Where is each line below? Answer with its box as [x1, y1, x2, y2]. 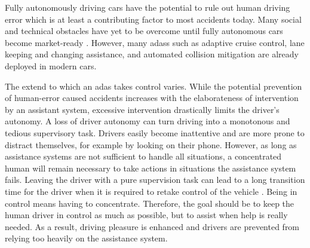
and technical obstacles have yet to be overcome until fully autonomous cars [5, 25, 283, 37]
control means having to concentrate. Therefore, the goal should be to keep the [5, 197, 294, 209]
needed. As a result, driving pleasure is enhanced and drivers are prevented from [5, 220, 300, 232]
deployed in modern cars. [5, 59, 97, 72]
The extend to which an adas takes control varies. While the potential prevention [5, 79, 302, 92]
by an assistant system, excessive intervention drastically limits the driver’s [5, 103, 280, 115]
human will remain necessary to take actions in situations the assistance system [5, 161, 296, 174]
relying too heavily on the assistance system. [5, 232, 168, 244]
